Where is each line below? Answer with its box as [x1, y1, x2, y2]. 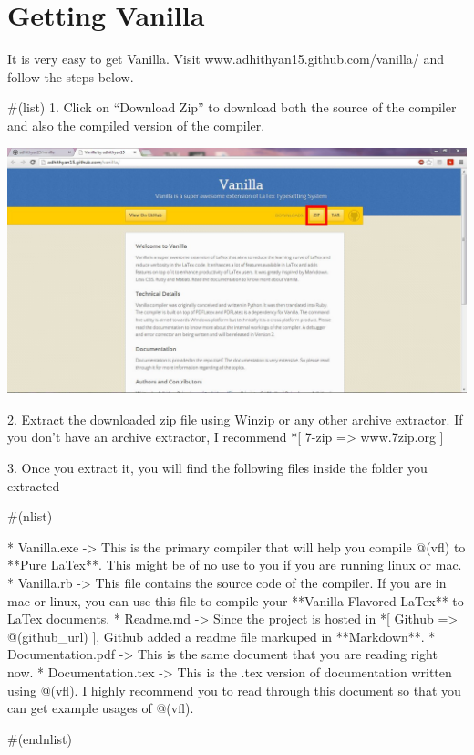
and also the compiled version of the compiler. [7, 115, 265, 134]
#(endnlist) [7, 729, 72, 748]
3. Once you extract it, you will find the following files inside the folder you [7, 458, 428, 477]
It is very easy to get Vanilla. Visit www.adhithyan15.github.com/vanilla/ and [7, 49, 445, 68]
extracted [7, 476, 60, 495]
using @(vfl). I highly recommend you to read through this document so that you [7, 680, 461, 699]
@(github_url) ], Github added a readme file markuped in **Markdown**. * [7, 626, 436, 645]
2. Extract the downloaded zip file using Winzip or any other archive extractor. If [7, 409, 463, 428]
